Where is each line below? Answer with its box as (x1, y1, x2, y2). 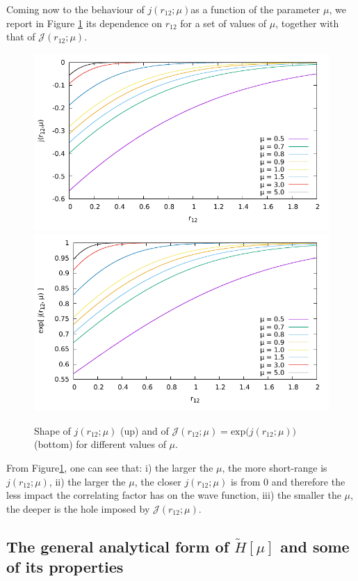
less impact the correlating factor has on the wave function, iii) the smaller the (6, 488, 341, 502)
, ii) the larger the (49, 474, 126, 488)
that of (6, 29, 35, 44)
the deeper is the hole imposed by (6, 501, 150, 516)
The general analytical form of (6, 535, 229, 557)
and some (280, 535, 350, 557)
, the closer (134, 474, 181, 488)
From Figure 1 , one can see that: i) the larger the (6, 460, 213, 474)
